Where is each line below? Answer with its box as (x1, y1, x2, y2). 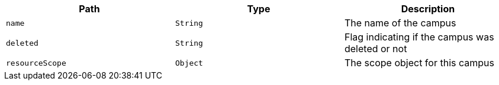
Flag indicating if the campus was (344, 31, 494, 43)
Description (401, 3, 455, 15)
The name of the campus (344, 17, 456, 29)
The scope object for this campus (344, 57, 494, 69)
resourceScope (6, 58, 66, 67)
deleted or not (344, 43, 407, 55)
